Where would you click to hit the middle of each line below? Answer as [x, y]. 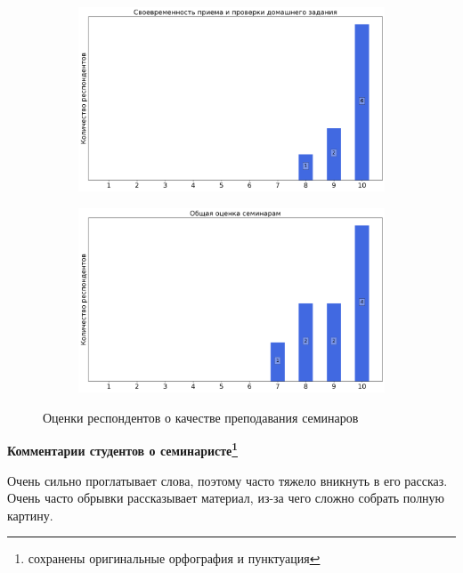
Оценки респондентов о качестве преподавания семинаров [201, 417]
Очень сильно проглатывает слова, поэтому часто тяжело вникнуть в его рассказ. [227, 480]
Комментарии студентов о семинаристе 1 [123, 449]
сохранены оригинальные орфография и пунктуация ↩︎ [174, 558]
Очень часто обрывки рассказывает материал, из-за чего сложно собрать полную [226, 498]
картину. [30, 515]
